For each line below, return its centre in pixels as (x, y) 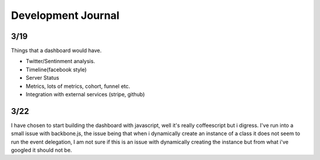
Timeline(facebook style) (56, 69)
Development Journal (65, 15)
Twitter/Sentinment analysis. (60, 61)
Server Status (42, 78)
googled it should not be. (41, 150)
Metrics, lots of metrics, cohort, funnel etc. (78, 86)
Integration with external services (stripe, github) (85, 94)
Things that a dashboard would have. (56, 51)
